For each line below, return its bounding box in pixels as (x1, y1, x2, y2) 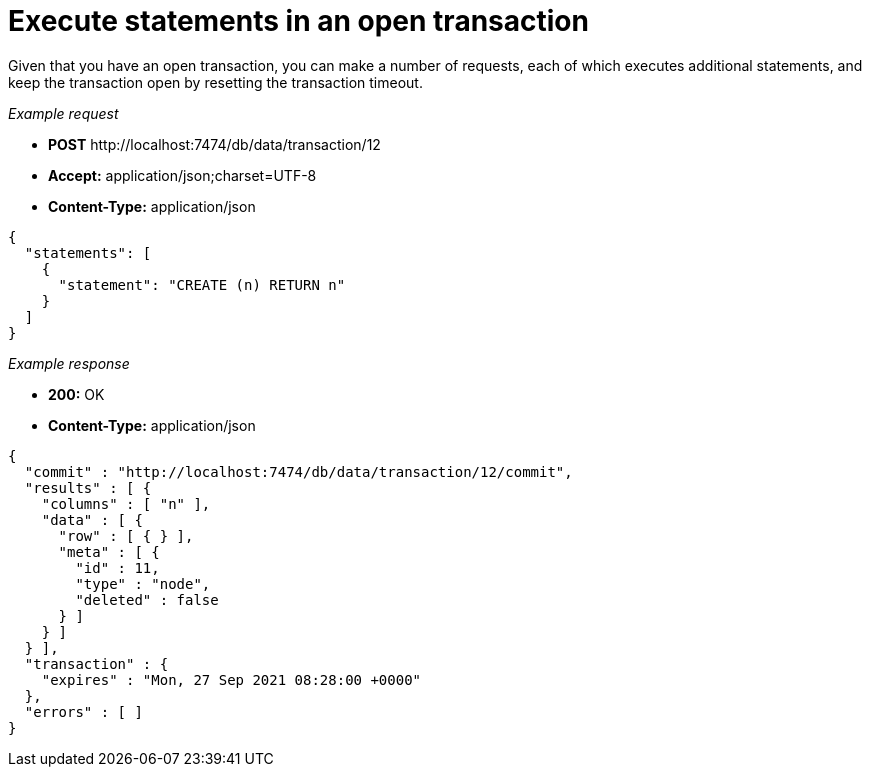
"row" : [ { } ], (58, 527, 194, 544)
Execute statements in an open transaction (8, 4, 589, 38)
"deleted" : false (75, 591, 219, 608)
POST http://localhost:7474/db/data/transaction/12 (48, 135, 381, 153)
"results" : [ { (24, 479, 152, 496)
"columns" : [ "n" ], (41, 495, 211, 512)
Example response (8, 354, 130, 372)
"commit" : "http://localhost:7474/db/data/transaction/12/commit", (24, 463, 573, 480)
